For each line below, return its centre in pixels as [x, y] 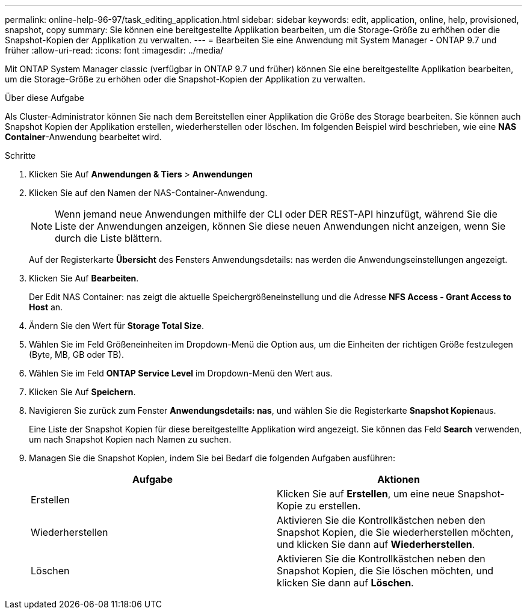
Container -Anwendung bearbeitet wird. [83, 137]
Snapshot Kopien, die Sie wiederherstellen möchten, [395, 532]
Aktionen [399, 479]
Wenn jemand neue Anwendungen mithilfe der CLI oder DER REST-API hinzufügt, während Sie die [276, 214]
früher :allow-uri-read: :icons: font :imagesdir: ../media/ [114, 50]
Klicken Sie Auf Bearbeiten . [84, 278]
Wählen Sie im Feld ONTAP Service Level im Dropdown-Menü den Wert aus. [181, 373]
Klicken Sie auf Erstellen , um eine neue [366, 494]
